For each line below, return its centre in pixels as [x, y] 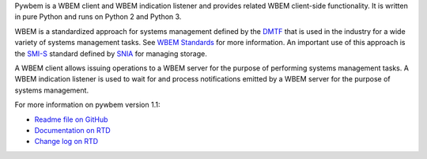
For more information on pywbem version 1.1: [87, 105]
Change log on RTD [66, 142]
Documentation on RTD [72, 130]
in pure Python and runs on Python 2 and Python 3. [98, 17]
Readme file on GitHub [71, 119]
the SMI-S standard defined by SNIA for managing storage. [111, 53]
